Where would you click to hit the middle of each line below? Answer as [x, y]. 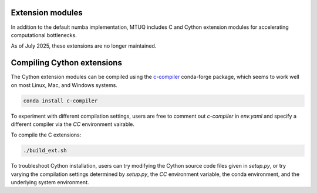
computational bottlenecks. [44, 35]
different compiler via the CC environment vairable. [73, 124]
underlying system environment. [50, 182]
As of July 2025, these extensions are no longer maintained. [84, 46]
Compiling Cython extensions [67, 63]
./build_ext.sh [45, 151]
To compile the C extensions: [46, 135]
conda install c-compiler [60, 101]
